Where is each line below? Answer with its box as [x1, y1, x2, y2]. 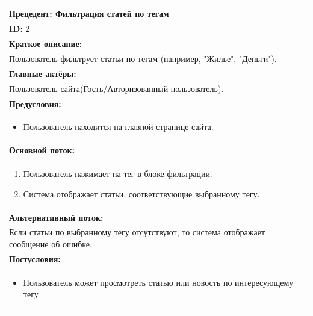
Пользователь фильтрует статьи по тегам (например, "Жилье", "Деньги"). [9, 52, 277, 65]
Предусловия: [9, 97, 61, 110]
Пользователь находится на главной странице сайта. [23, 120, 214, 133]
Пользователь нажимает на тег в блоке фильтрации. [23, 167, 212, 180]
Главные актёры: [9, 67, 76, 79]
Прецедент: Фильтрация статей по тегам [9, 7, 169, 19]
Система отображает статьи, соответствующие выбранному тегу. [23, 187, 260, 200]
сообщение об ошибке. [9, 237, 92, 250]
